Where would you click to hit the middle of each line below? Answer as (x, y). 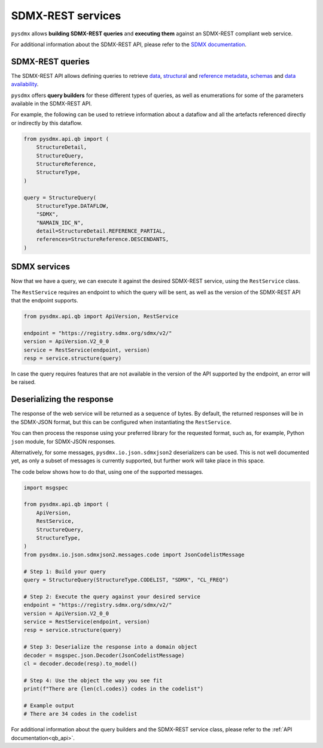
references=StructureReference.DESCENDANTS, (103, 239)
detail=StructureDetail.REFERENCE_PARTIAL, (101, 231)
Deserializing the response (62, 399)
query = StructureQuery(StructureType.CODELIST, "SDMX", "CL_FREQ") (126, 580)
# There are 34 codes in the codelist (80, 714)
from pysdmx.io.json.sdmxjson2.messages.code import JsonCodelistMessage (134, 555)
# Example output (49, 705)
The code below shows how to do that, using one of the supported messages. (107, 472)
